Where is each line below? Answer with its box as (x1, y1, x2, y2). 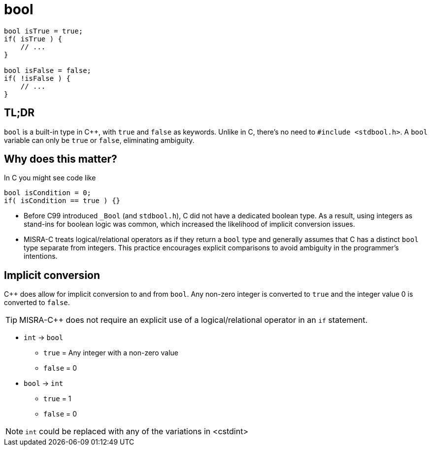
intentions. (24, 252, 58, 261)
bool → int (24, 379, 64, 388)
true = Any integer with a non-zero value (43, 348, 178, 357)
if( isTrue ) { (4, 35, 63, 43)
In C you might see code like (4, 173, 96, 182)
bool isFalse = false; (4, 66, 92, 74)
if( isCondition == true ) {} (4, 197, 121, 205)
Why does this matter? (4, 153, 117, 166)
